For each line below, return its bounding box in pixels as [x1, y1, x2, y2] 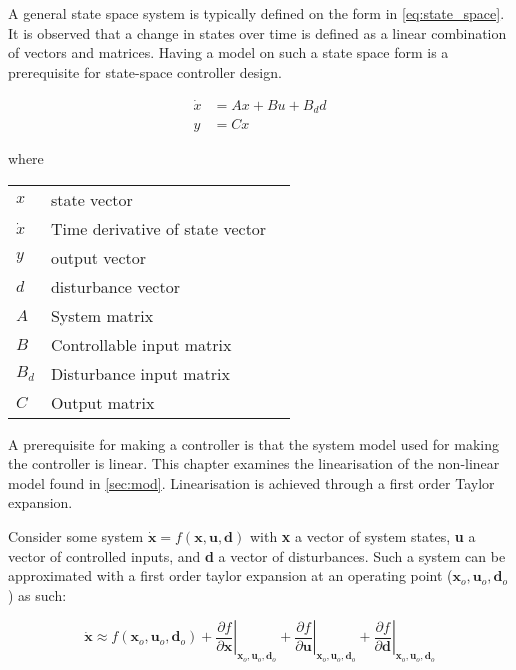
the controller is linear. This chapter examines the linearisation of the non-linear [8, 453, 500, 474]
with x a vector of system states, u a [249, 526, 476, 547]
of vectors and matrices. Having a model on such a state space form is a [8, 42, 449, 63]
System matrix [50, 303, 154, 327]
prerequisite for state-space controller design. [8, 61, 282, 82]
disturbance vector [50, 274, 180, 298]
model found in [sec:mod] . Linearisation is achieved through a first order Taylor [8, 472, 495, 493]
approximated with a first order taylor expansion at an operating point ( [8, 565, 453, 586]
